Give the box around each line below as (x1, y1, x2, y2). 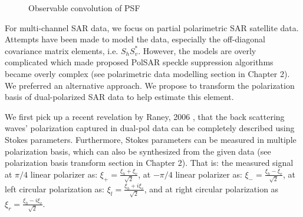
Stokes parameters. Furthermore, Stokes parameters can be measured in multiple (5, 133, 297, 145)
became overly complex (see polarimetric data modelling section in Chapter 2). (5, 67, 290, 79)
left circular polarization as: (5, 182, 104, 195)
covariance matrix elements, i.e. (5, 44, 118, 56)
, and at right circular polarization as (144, 182, 279, 195)
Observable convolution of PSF (28, 2, 140, 14)
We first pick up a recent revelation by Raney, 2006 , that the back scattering (5, 110, 285, 122)
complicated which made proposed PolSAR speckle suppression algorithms (5, 56, 274, 68)
